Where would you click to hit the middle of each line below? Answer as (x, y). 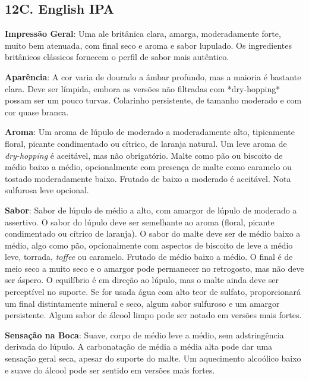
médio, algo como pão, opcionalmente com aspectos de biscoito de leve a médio (149, 245)
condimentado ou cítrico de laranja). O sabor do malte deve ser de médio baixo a (153, 233)
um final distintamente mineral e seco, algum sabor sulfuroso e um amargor (142, 303)
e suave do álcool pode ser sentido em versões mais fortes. (110, 370)
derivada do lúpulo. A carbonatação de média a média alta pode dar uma (139, 346)
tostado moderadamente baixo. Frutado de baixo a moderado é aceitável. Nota (148, 178)
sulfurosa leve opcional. (47, 190)
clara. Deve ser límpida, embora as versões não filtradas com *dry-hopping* (143, 88)
